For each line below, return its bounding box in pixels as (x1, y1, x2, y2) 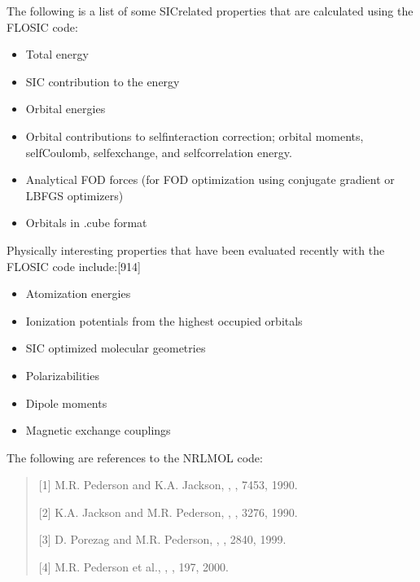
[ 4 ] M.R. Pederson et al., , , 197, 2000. (38, 558, 229, 575)
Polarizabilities (25, 366, 99, 383)
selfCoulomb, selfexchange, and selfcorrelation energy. (25, 143, 292, 160)
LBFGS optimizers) (25, 186, 124, 203)
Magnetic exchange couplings (25, 422, 171, 439)
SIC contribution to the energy (25, 72, 180, 90)
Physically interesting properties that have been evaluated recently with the (7, 241, 385, 258)
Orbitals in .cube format (25, 214, 147, 231)
